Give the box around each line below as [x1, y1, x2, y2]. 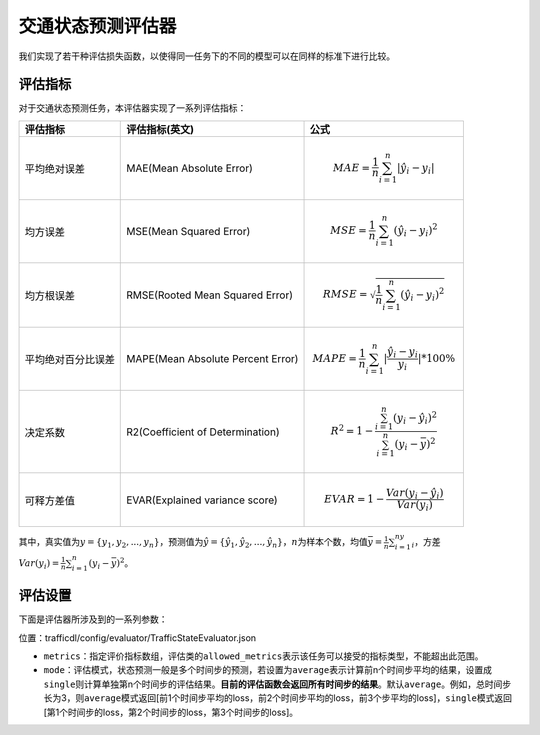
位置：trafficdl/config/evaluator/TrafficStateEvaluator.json [18, 631, 257, 644]
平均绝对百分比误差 [24, 353, 115, 367]
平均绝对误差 [24, 161, 85, 175]
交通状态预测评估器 [18, 15, 177, 37]
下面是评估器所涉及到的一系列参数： [18, 613, 168, 625]
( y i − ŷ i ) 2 [392, 409, 437, 427]
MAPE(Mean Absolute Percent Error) [126, 352, 299, 366]
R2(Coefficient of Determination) [126, 425, 280, 439]
